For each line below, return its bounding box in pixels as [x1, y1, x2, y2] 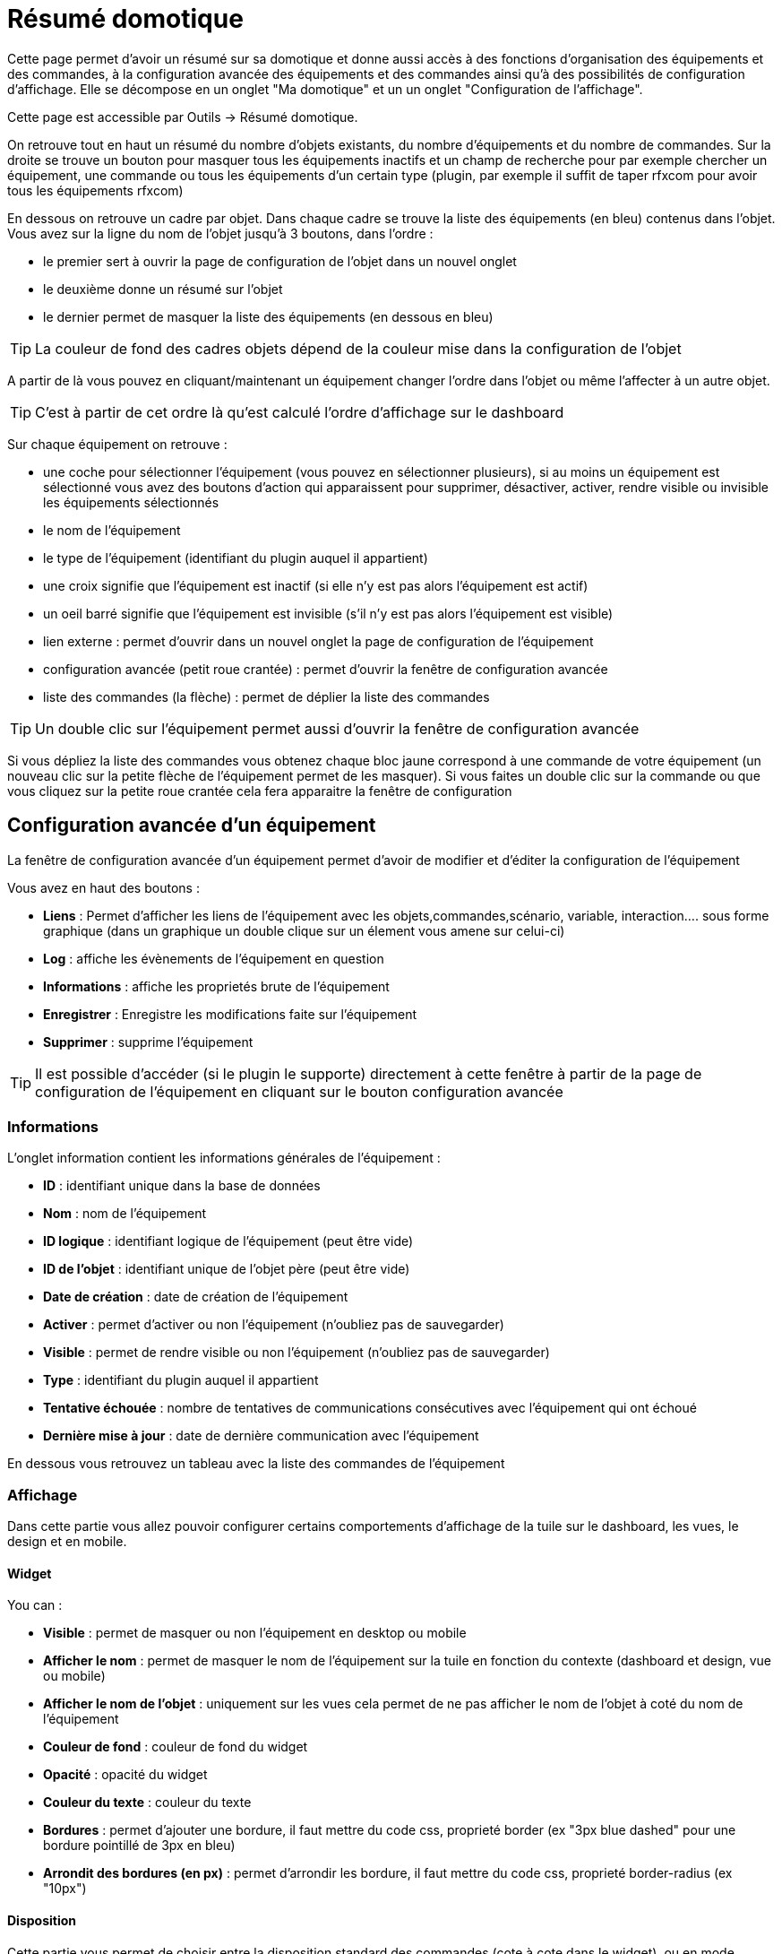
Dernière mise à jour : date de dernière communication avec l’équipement [43, 1428, 479, 1444]
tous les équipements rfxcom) [7, 182, 184, 198]
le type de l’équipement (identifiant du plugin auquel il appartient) [43, 549, 428, 566]
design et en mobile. [7, 1534, 127, 1550]
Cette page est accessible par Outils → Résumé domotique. [7, 108, 358, 125]
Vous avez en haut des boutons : [7, 879, 200, 895]
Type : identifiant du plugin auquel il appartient [43, 1372, 319, 1388]
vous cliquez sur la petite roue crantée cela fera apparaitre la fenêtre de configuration [7, 782, 512, 799]
